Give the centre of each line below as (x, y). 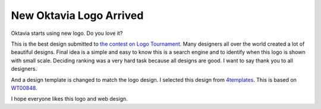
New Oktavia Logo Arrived (77, 15)
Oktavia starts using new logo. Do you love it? (67, 33)
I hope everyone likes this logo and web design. (69, 99)
